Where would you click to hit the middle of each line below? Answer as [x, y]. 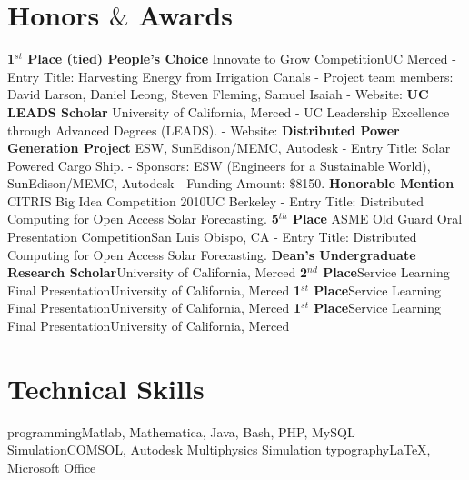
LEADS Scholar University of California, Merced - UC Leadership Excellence [229, 111]
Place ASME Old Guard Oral [378, 219]
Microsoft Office [52, 467]
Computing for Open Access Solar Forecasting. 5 [143, 219]
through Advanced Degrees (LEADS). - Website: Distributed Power [204, 130]
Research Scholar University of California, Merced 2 [157, 272]
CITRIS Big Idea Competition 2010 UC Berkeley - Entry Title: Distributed [216, 200]
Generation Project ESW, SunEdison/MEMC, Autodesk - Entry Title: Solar [229, 148]
